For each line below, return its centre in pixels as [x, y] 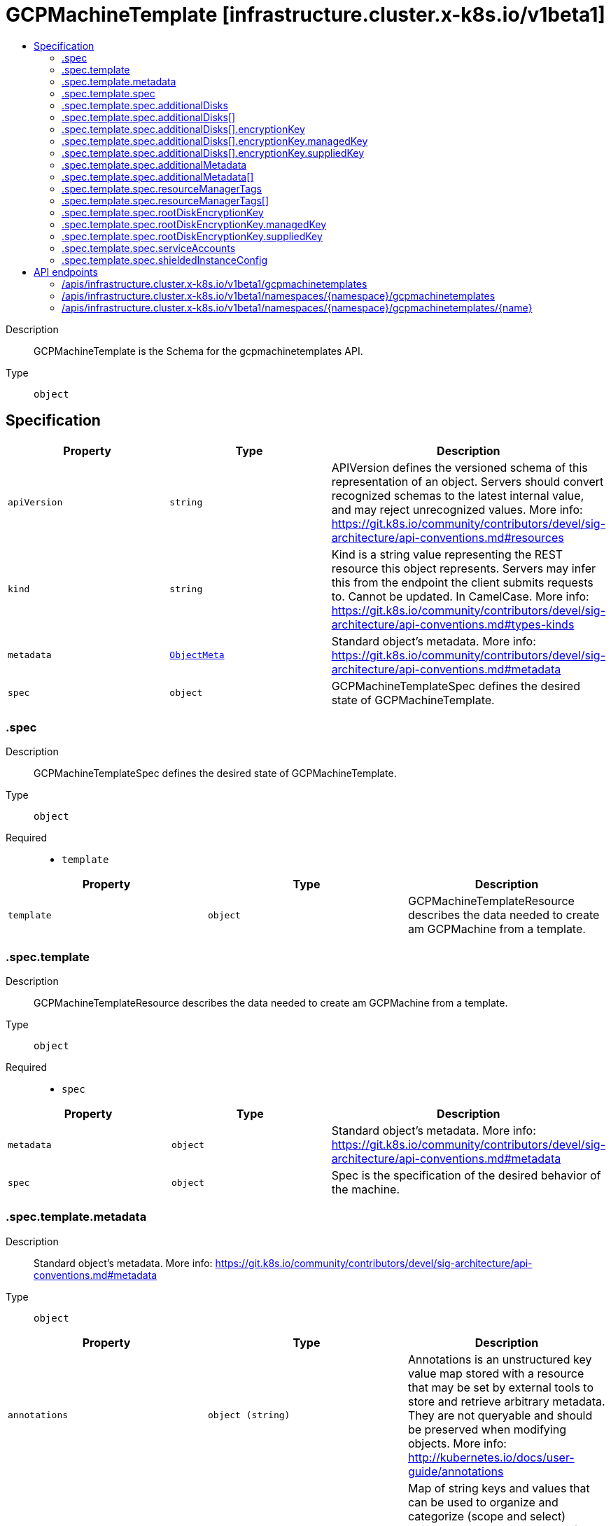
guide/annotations [456, 1471]
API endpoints [66, 272]
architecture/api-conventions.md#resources [448, 537]
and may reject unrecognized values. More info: [457, 509]
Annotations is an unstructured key [500, 1359]
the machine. [366, 1190]
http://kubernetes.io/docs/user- [491, 1457]
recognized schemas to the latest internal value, [458, 495]
